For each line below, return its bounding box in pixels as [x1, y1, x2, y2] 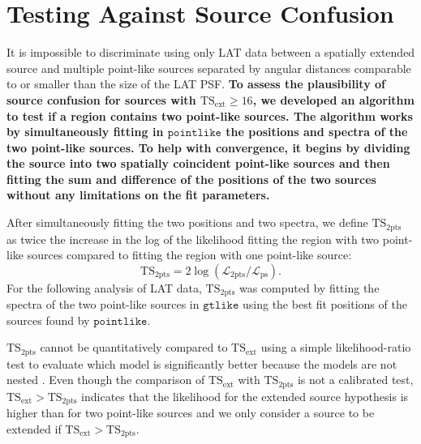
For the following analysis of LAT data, [6, 279, 202, 296]
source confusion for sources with [6, 91, 196, 108]
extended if [6, 420, 62, 437]
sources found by [6, 311, 90, 328]
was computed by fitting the [238, 279, 380, 296]
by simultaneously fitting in [6, 123, 164, 140]
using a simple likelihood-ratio [260, 339, 411, 356]
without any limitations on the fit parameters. [6, 186, 270, 203]
